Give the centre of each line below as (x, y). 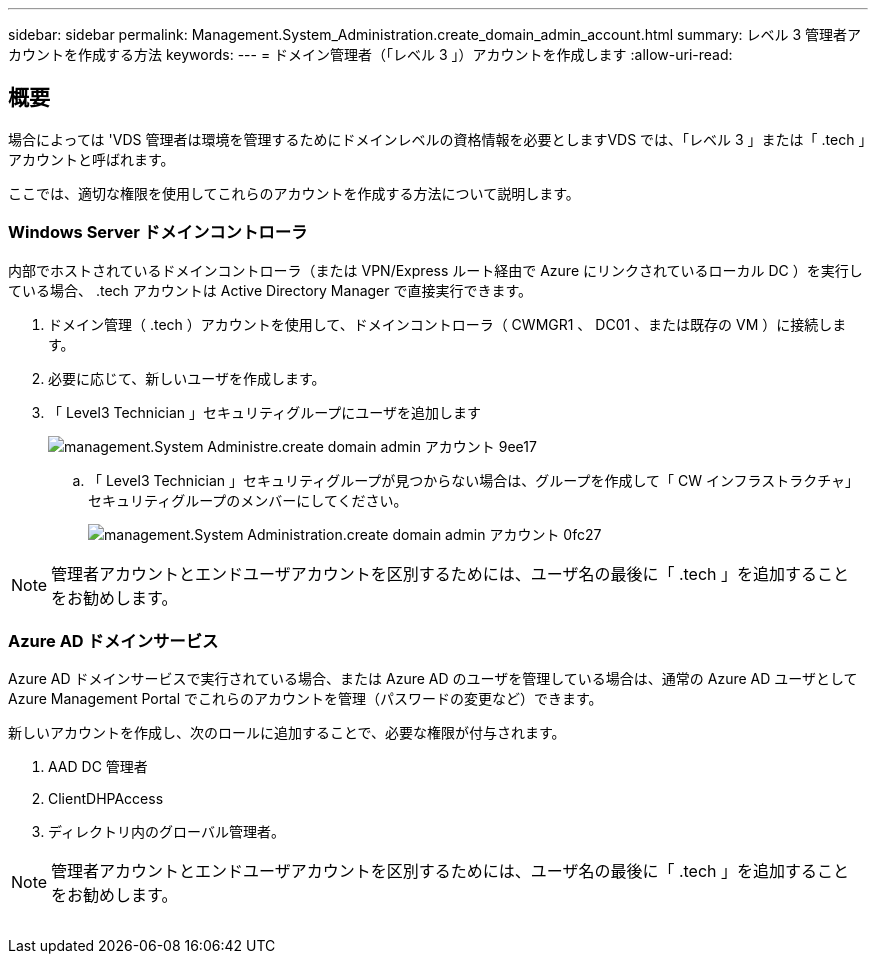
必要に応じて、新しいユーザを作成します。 (187, 378)
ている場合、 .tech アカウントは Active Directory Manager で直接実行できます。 (270, 290)
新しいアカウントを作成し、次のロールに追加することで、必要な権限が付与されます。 (287, 733)
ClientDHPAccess (106, 799)
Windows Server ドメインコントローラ (158, 232)
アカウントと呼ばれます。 (91, 159)
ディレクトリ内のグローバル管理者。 (166, 832)
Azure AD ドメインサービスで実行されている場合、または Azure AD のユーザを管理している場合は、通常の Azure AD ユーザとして (433, 679)
